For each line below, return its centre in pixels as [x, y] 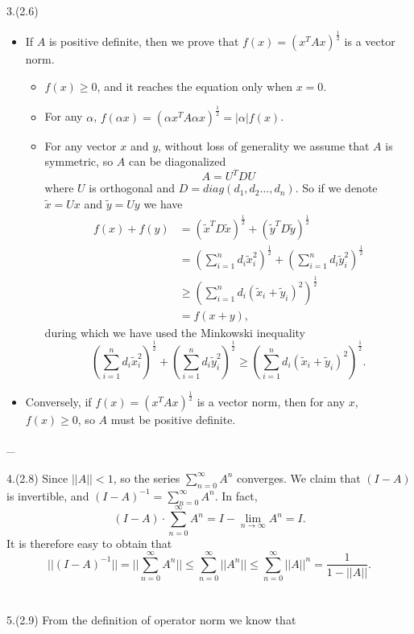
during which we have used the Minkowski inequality [175, 332]
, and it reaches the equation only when [195, 86]
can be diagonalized [177, 161]
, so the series [147, 478]
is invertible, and [48, 495]
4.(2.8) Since [37, 478]
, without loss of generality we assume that [264, 145]
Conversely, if [58, 402]
